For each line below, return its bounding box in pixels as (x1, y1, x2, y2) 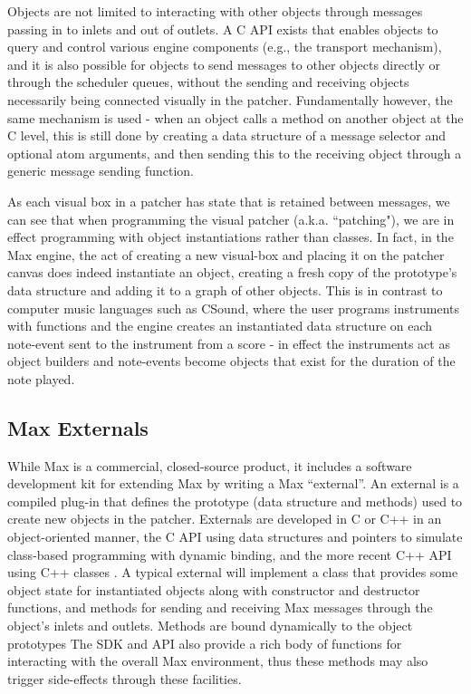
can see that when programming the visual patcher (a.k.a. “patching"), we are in (7, 209, 455, 228)
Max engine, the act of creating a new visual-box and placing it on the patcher (7, 245, 445, 264)
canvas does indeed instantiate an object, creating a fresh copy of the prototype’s (7, 263, 457, 282)
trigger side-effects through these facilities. (7, 669, 242, 688)
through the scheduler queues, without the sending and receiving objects (7, 72, 409, 92)
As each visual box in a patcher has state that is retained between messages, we (7, 191, 450, 210)
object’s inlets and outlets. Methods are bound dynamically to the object (7, 616, 413, 635)
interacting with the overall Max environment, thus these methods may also (7, 651, 428, 670)
